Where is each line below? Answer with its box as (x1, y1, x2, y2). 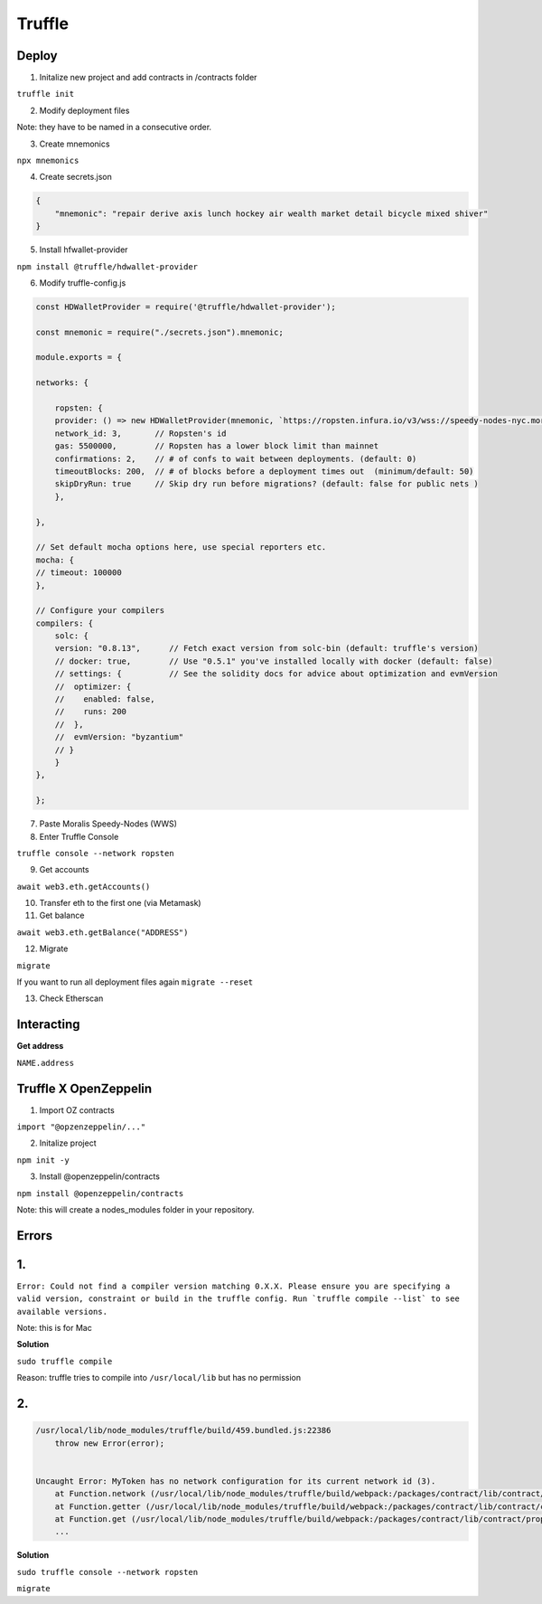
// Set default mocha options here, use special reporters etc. (35, 543, 327, 552)
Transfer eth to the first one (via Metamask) (39, 898, 202, 909)
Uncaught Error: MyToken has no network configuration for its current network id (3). (35, 1476, 436, 1486)
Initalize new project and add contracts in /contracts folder (39, 72, 257, 83)
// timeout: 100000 (35, 568, 122, 578)
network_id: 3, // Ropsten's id (54, 428, 227, 439)
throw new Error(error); (54, 1438, 165, 1448)
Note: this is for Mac (16, 1323, 92, 1334)
